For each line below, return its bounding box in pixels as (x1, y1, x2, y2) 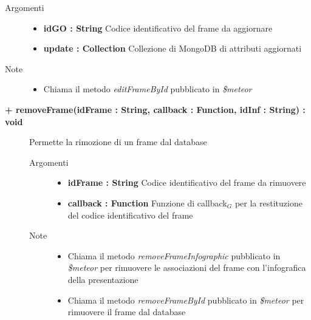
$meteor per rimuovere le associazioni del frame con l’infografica (67, 261, 306, 274)
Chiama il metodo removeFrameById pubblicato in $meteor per (67, 293, 304, 306)
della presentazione (67, 273, 138, 285)
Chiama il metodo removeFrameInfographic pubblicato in (67, 249, 281, 262)
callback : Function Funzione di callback (67, 196, 227, 209)
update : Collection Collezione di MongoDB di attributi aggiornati (43, 42, 302, 55)
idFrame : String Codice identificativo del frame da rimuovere (67, 176, 306, 189)
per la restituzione (234, 196, 302, 209)
